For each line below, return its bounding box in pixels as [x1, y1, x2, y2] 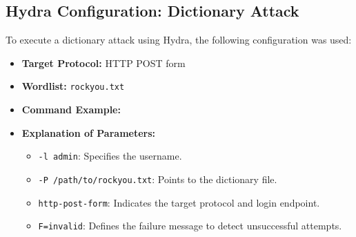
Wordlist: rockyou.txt [21, 79, 125, 93]
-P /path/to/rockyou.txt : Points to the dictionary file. [38, 171, 277, 186]
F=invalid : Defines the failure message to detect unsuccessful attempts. [38, 218, 342, 233]
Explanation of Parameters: [21, 125, 156, 140]
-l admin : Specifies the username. [38, 149, 182, 163]
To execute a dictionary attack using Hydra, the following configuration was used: [6, 32, 352, 47]
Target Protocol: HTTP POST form [21, 55, 186, 70]
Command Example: [21, 102, 121, 117]
